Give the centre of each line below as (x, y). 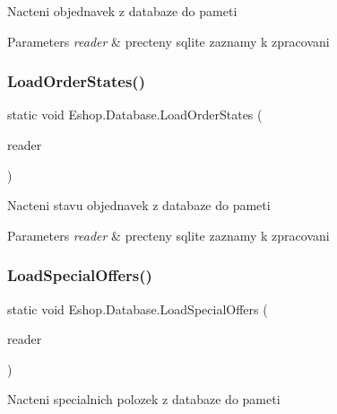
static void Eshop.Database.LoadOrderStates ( (135, 115)
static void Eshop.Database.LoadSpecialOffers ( (138, 308)
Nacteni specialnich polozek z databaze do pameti (144, 399)
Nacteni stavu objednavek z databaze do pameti (139, 205)
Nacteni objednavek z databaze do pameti (122, 11)
